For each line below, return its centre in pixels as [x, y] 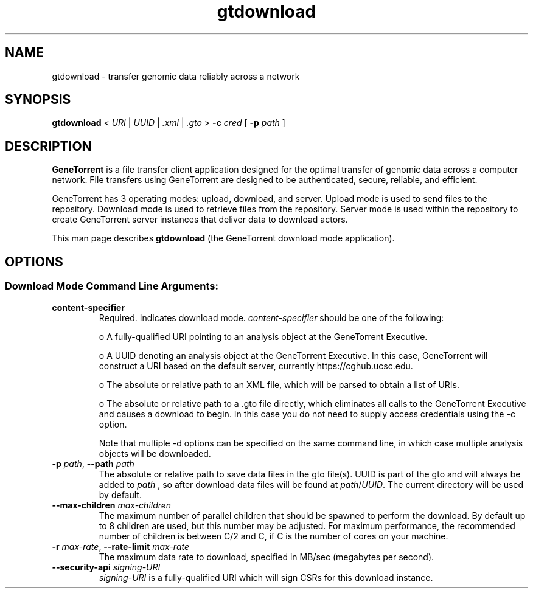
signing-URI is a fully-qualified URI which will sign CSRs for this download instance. [266, 577]
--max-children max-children [112, 505]
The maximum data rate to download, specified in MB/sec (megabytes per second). [266, 557]
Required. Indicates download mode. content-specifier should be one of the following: [271, 317]
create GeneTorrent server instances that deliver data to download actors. [200, 220]
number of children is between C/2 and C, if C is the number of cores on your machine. [273, 536]
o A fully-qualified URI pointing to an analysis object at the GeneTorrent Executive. [263, 336]
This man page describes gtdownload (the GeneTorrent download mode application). [223, 238]
